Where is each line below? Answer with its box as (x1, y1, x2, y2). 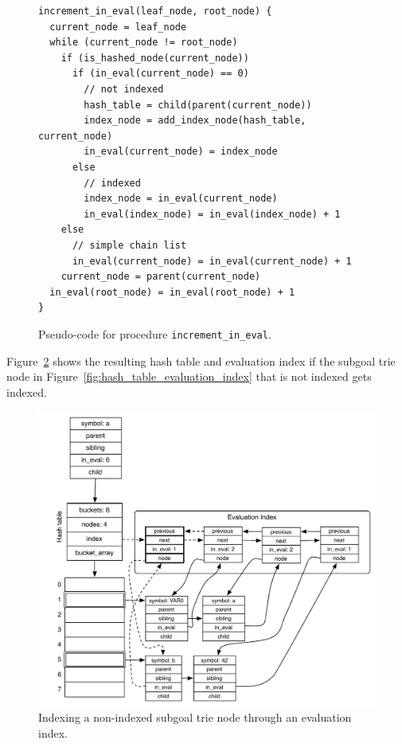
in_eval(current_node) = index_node (84, 146, 278, 158)
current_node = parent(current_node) (60, 271, 261, 283)
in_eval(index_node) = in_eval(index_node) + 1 (84, 208, 341, 220)
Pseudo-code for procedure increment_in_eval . (38, 325, 271, 342)
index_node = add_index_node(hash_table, (84, 115, 306, 127)
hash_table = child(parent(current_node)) (84, 99, 312, 111)
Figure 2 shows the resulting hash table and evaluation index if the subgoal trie (6, 352, 396, 369)
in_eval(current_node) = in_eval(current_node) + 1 (72, 255, 352, 267)
